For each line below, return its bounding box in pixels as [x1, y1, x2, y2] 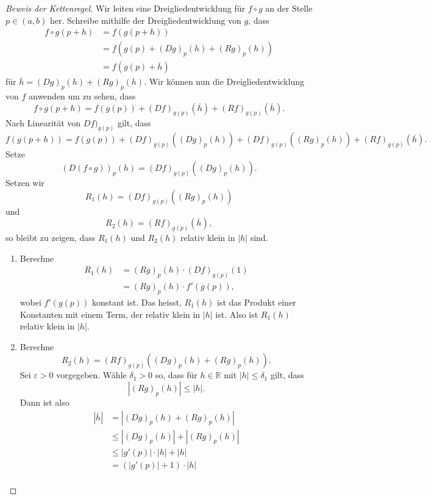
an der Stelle [265, 2, 313, 14]
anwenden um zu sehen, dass [28, 90, 136, 102]
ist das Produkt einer [217, 295, 296, 308]
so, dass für [155, 368, 198, 381]
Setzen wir [5, 176, 45, 188]
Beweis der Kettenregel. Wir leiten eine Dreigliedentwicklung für [5, 2, 245, 14]
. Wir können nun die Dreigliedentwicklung [144, 75, 304, 88]
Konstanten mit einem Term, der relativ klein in [20, 307, 201, 320]
